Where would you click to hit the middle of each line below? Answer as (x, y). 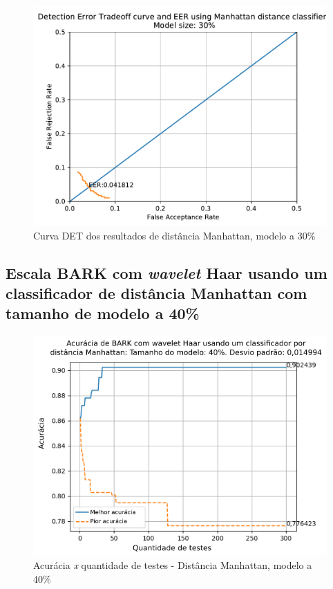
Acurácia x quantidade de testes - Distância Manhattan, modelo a (173, 565)
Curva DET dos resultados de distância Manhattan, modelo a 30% (174, 235)
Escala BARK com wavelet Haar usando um (166, 272)
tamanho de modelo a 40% (103, 313)
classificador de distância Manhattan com (156, 292)
